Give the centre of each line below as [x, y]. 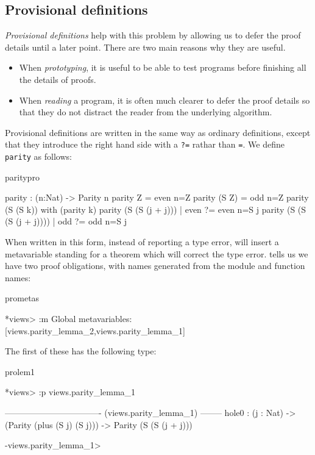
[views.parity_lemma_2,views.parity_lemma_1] [95, 330]
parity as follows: [38, 156]
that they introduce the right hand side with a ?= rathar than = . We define [145, 144]
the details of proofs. [58, 79]
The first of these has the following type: [81, 351]
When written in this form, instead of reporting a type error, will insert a [142, 242]
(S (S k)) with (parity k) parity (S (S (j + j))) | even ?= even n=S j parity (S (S [156, 209]
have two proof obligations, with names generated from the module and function [155, 266]
